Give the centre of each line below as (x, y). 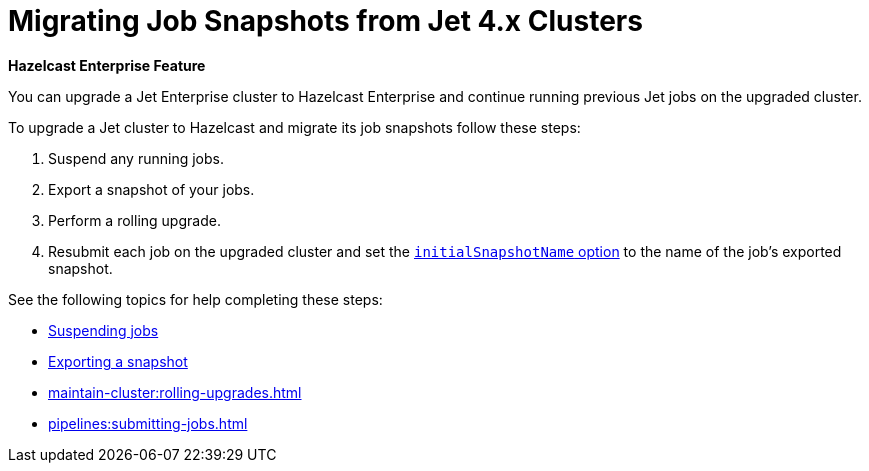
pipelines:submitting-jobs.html (148, 423)
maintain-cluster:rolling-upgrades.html (175, 392)
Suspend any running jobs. (136, 158)
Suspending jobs (103, 330)
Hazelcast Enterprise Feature (107, 65)
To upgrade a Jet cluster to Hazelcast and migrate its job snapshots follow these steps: (294, 127)
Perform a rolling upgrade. (134, 220)
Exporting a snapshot (118, 361)
